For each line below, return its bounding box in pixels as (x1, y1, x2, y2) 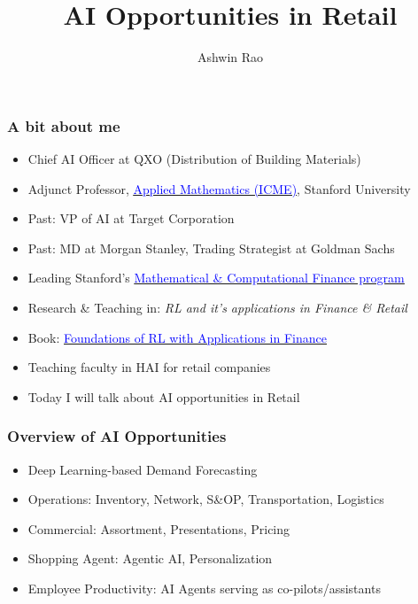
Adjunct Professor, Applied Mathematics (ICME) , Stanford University (27, 179, 411, 197)
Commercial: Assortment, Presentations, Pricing (27, 519, 290, 538)
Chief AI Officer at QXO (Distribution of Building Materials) (27, 150, 361, 168)
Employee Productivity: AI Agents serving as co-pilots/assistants (27, 578, 381, 597)
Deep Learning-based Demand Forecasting (27, 460, 258, 478)
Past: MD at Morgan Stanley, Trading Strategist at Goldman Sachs (27, 238, 395, 257)
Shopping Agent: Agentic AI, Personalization (27, 549, 273, 568)
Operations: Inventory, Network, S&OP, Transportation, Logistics (27, 490, 384, 508)
